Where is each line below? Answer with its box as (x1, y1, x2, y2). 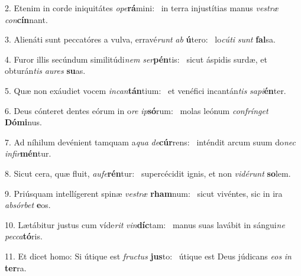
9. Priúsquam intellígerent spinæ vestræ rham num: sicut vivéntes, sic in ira (5, 187, 283, 199)
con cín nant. (5, 13, 48, 25)
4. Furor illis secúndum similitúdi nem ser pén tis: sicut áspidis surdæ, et (5, 53, 267, 65)
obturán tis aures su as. (5, 64, 86, 77)
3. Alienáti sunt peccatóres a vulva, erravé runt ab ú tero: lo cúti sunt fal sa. (5, 33, 276, 46)
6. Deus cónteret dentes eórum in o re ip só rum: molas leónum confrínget (5, 104, 268, 116)
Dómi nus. (5, 116, 42, 128)
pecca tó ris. (5, 230, 43, 242)
